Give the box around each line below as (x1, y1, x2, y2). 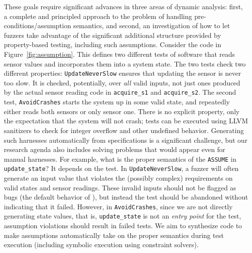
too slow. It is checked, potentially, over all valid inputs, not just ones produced (4, 77, 240, 87)
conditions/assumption (4, 20, 71, 31)
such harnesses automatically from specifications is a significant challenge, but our (4, 135, 248, 145)
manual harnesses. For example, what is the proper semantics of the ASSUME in (4, 153, 236, 164)
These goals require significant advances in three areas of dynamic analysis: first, (4, 1, 243, 11)
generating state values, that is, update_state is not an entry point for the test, (4, 211, 241, 221)
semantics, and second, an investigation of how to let (73, 20, 230, 31)
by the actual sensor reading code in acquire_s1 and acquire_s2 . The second (4, 87, 236, 97)
